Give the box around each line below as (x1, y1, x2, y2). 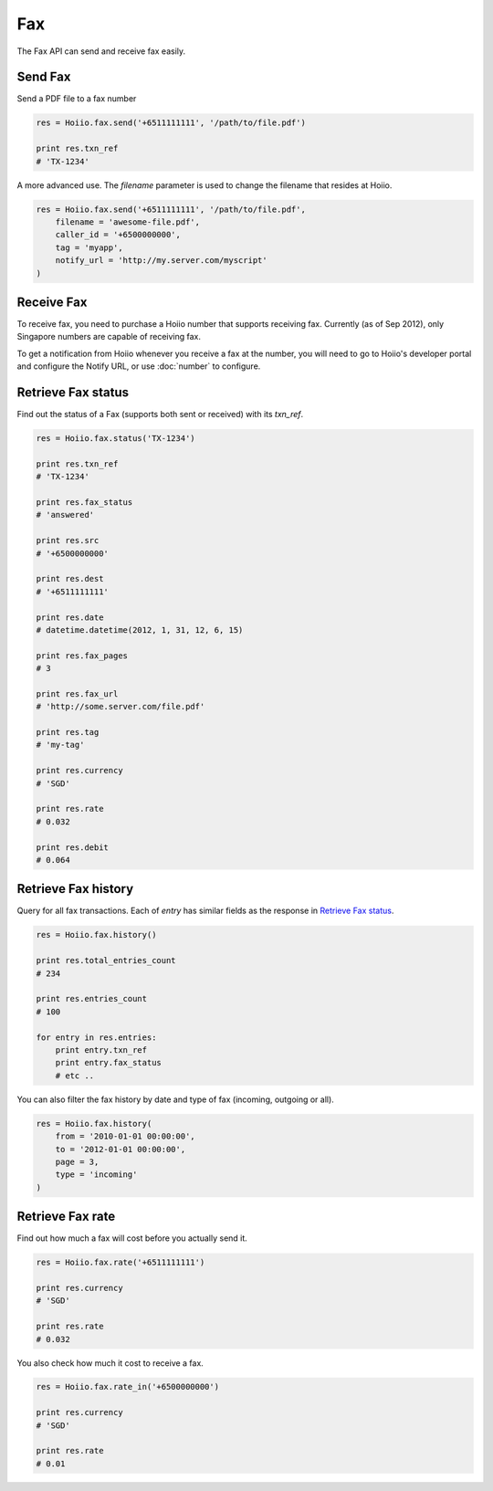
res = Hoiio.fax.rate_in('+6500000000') (36, 1381, 219, 1392)
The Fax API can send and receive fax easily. (16, 46, 186, 57)
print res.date (36, 612, 104, 623)
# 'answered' (36, 509, 95, 520)
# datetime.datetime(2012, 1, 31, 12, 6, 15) (36, 625, 244, 635)
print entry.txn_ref (55, 1045, 148, 1055)
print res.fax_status (36, 498, 133, 508)
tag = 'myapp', (55, 242, 123, 253)
